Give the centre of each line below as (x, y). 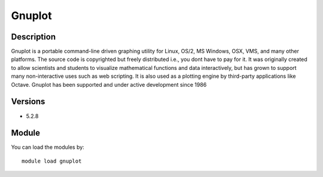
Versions (28, 102)
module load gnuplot (52, 161)
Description (33, 37)
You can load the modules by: (48, 147)
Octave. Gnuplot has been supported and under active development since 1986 (109, 84)
